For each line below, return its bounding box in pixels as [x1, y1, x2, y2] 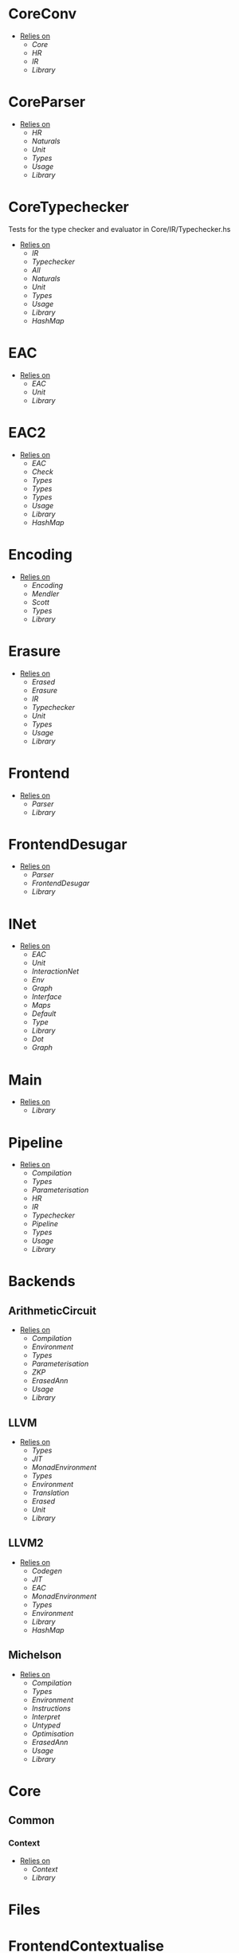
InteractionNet [31, 967, 80, 976]
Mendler [31, 589, 60, 598]
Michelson [8, 1649, 62, 1662]
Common [8, 1814, 55, 1827]
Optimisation [31, 1728, 74, 1738]
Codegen [31, 1566, 62, 1575]
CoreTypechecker [8, 198, 129, 216]
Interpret [31, 1712, 61, 1721]
